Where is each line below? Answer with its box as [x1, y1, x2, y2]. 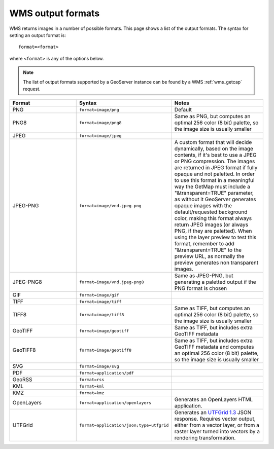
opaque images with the [174, 202, 232, 209]
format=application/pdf [79, 370, 134, 376]
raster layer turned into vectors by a [174, 428, 260, 435]
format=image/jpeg [79, 133, 122, 138]
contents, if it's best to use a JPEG [174, 152, 257, 159]
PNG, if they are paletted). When [174, 228, 252, 235]
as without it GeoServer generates [174, 196, 256, 203]
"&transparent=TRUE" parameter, [174, 190, 254, 197]
